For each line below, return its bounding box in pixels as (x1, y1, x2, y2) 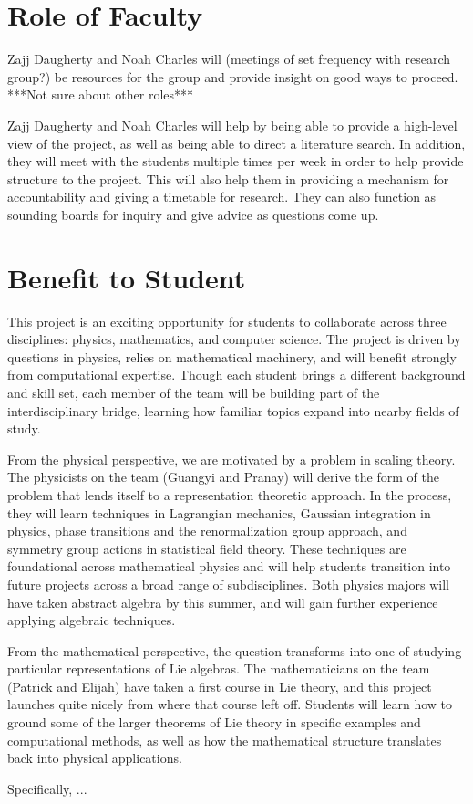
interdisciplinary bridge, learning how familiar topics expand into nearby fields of (7, 401, 459, 420)
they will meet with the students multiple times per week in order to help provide (7, 151, 464, 171)
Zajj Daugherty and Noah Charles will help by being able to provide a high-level (7, 115, 458, 134)
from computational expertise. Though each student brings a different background (7, 365, 466, 384)
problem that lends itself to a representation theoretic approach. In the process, (7, 485, 452, 504)
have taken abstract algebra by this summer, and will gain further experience (7, 592, 438, 611)
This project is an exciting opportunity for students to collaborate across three (7, 311, 447, 330)
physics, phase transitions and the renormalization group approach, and (7, 521, 407, 540)
